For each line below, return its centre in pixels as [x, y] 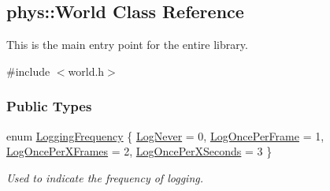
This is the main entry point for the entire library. [127, 45]
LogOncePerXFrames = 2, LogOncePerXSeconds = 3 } [139, 151]
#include [28, 71]
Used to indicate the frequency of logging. [105, 177]
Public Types [49, 106]
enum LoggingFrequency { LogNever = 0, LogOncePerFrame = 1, [165, 135]
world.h [86, 71]
